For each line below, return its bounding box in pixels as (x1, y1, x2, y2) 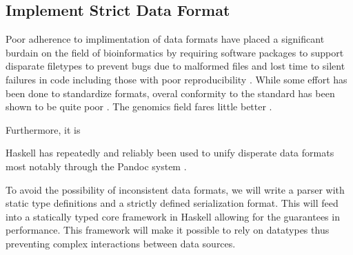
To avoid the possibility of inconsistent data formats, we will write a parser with (6, 182, 345, 196)
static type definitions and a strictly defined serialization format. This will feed (6, 196, 339, 210)
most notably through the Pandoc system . (6, 159, 187, 173)
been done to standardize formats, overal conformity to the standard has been (6, 85, 335, 100)
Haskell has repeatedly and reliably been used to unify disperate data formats (6, 145, 334, 160)
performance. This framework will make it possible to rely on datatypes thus (6, 223, 330, 237)
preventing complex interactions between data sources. (6, 236, 236, 250)
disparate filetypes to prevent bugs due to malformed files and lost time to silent (6, 59, 345, 73)
